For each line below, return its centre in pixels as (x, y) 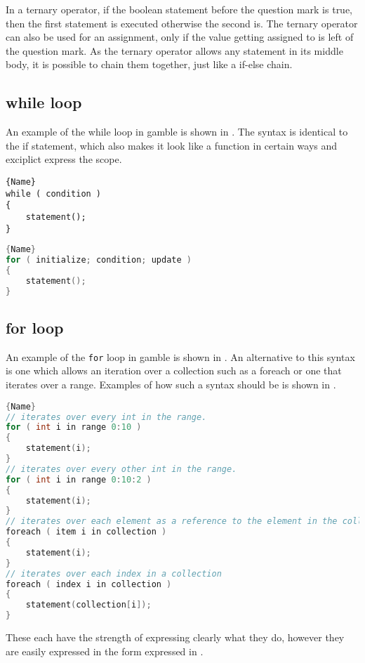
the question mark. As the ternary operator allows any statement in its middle (174, 50)
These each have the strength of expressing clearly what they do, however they (175, 637)
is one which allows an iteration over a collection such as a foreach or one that (174, 370)
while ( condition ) (54, 193)
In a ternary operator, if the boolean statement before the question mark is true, (179, 9)
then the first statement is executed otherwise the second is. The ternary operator (182, 23)
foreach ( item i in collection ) (86, 532)
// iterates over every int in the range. (106, 417)
